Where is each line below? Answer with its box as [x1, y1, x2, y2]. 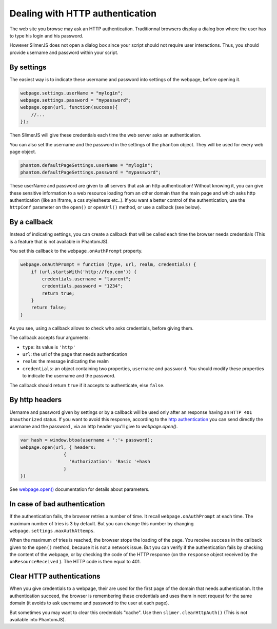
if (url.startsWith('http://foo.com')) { [31, 269, 137, 275]
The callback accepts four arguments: [9, 334, 90, 341]
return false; [31, 304, 67, 311]
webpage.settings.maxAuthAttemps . [9, 527, 95, 533]
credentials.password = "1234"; [42, 283, 123, 289]
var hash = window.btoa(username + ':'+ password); [20, 437, 153, 443]
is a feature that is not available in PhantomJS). [9, 238, 109, 244]
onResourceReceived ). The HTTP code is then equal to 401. [9, 559, 141, 565]
